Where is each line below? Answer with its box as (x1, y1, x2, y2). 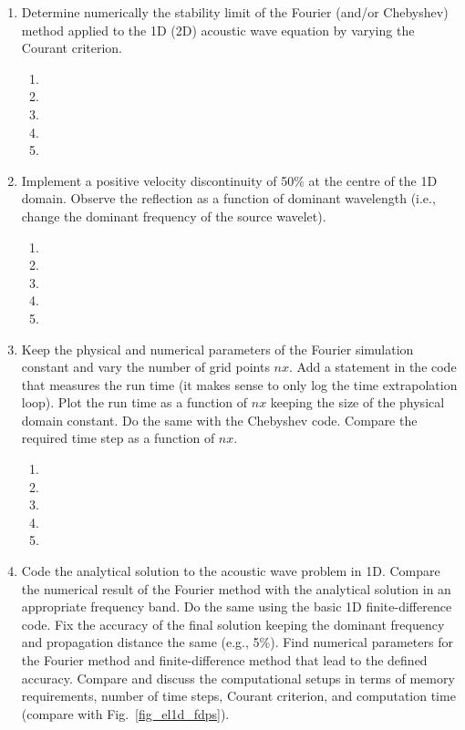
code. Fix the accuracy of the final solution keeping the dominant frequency (21, 614, 445, 633)
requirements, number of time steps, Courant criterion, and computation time (21, 686, 456, 705)
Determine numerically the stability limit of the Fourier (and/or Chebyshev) (21, 3, 449, 21)
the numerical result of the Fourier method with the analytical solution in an (21, 579, 451, 598)
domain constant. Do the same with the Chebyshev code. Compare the (21, 410, 418, 429)
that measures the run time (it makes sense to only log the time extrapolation (21, 375, 458, 394)
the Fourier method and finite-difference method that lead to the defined (21, 651, 428, 669)
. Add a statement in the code (289, 357, 457, 376)
